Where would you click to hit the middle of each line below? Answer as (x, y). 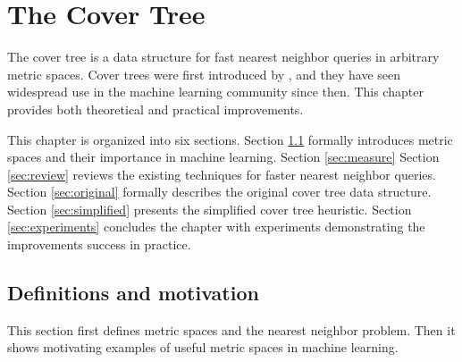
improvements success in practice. (99, 244)
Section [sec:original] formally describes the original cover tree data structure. (219, 192)
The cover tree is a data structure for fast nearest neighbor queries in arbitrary (223, 57)
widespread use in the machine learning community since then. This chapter (215, 92)
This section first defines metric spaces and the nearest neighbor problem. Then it (231, 329)
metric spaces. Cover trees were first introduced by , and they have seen (204, 74)
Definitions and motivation (133, 293)
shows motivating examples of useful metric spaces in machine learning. (203, 347)
